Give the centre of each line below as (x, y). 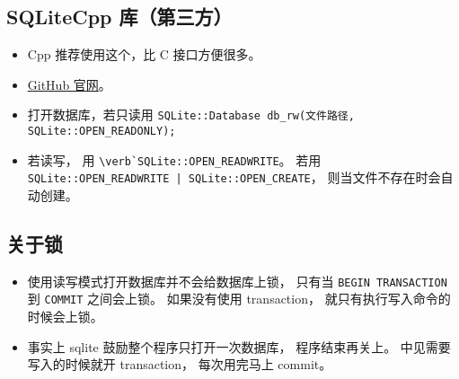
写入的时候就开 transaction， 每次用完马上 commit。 (180, 364)
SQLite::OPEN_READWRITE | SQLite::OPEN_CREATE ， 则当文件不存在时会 (234, 177)
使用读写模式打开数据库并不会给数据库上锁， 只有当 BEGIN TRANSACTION (237, 281)
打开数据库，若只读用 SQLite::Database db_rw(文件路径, (191, 115)
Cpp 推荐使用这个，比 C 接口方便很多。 (144, 54)
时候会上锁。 (65, 317)
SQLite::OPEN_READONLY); (102, 132)
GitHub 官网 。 (69, 84)
